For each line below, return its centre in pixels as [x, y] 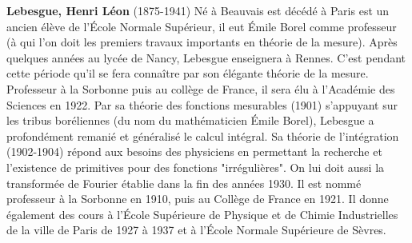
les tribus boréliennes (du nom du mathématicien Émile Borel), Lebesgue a [190, 120]
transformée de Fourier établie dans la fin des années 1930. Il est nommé [184, 183]
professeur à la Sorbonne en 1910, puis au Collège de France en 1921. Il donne [198, 199]
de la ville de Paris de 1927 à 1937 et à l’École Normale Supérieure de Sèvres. [196, 230]
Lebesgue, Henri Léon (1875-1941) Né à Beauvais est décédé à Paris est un [198, 10]
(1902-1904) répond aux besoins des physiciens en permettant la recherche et [194, 151]
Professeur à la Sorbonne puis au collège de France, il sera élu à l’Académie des [201, 88]
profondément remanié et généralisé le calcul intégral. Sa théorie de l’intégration [203, 135]
